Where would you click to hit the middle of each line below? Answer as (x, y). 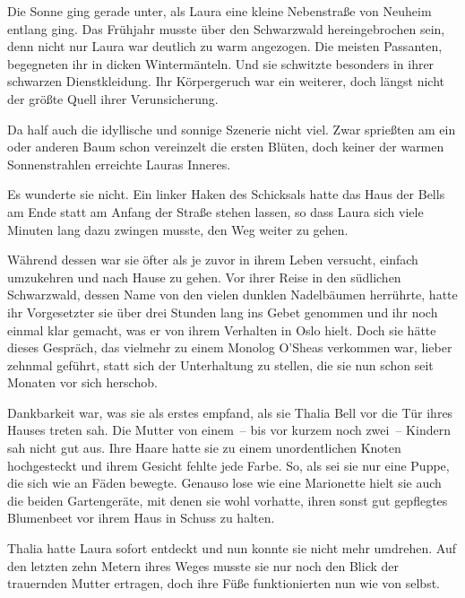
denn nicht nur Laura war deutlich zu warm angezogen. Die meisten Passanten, (225, 46)
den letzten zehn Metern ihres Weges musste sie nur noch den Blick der (203, 565)
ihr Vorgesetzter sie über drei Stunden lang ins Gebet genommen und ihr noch (223, 312)
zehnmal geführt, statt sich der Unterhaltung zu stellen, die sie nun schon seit (220, 364)
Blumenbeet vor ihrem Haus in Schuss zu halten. (141, 518)
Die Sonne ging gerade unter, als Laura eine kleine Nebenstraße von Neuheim (220, 11)
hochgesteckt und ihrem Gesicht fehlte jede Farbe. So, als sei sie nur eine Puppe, (228, 465)
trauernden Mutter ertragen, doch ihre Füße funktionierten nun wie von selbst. (224, 583)
